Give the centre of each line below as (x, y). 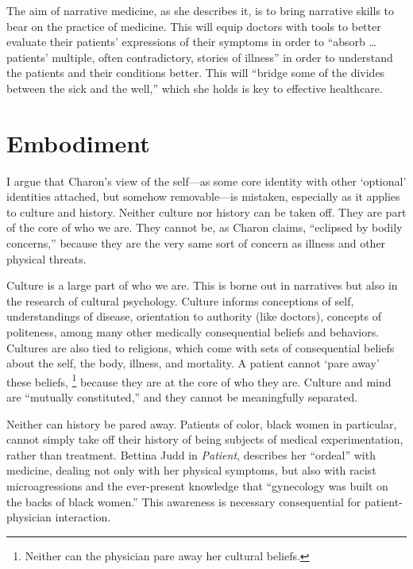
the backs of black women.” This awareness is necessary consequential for (184, 501)
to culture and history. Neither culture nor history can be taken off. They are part (206, 211)
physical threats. (46, 258)
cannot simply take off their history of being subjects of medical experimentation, (205, 439)
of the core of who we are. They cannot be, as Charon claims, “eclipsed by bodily (205, 227)
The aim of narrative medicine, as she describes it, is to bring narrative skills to (201, 10)
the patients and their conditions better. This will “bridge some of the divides (196, 73)
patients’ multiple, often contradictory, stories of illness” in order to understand (200, 57)
